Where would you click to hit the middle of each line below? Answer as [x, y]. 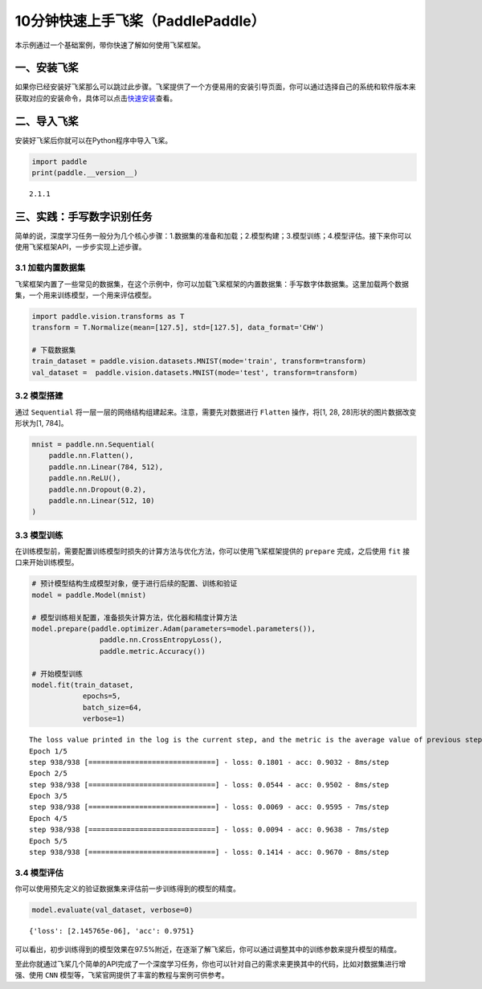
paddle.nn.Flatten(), [91, 456]
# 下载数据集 [54, 350]
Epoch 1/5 [48, 751]
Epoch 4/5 [48, 818]
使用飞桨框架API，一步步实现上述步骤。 [80, 247]
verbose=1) [104, 719]
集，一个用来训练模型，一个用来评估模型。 [85, 295]
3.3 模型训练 [39, 535]
